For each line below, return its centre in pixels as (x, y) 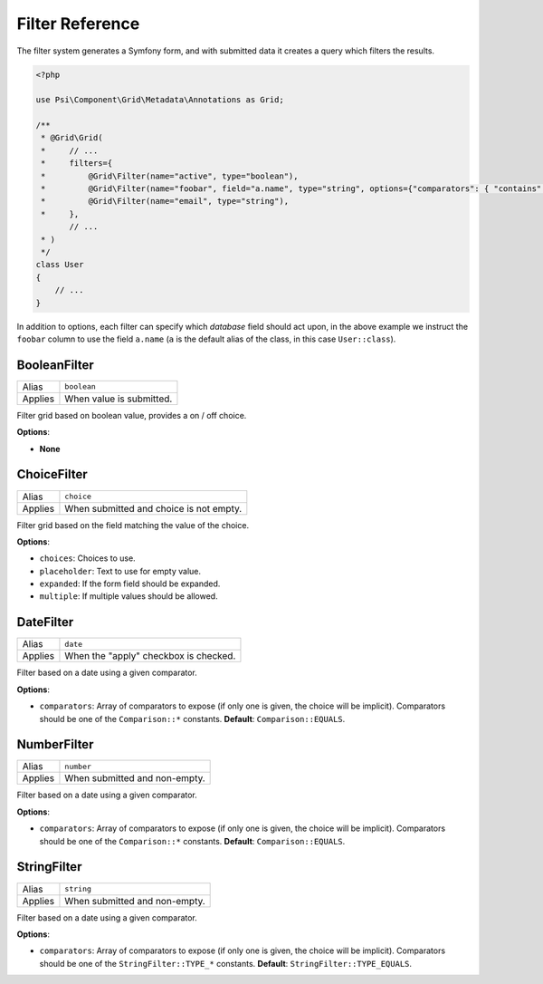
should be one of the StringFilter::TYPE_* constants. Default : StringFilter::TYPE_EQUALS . (225, 963)
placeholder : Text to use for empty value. (120, 571)
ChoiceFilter (52, 474)
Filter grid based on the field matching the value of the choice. (133, 525)
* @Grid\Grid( (72, 138)
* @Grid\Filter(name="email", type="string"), (165, 201)
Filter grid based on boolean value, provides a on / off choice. (132, 415)
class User (60, 265)
